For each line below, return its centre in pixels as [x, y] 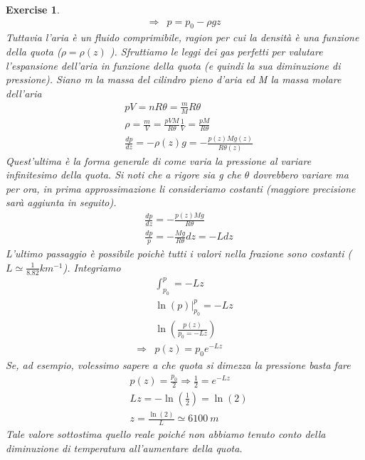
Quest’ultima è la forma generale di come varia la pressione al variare [159, 160]
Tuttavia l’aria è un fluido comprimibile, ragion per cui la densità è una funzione [182, 37]
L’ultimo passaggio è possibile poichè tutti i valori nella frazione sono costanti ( [179, 253]
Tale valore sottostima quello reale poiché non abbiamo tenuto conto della [166, 434]
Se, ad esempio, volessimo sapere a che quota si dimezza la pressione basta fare [178, 365]
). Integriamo [92, 267]
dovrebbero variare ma [301, 175]
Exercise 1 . [33, 9]
